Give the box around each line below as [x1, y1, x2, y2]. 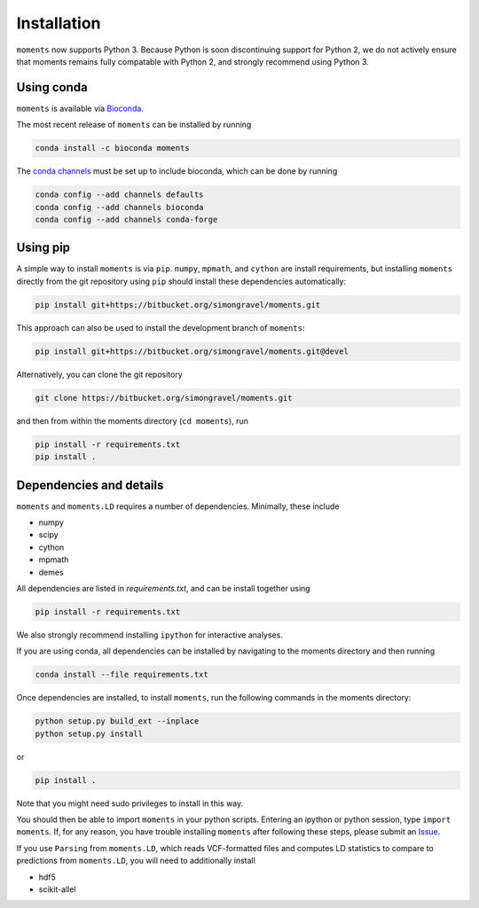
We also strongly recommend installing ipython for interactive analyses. [16, 630, 283, 640]
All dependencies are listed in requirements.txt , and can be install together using [16, 583, 310, 593]
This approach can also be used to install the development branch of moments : [16, 322, 305, 333]
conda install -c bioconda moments [35, 143, 190, 153]
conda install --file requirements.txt [35, 669, 208, 680]
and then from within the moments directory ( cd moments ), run [16, 415, 248, 426]
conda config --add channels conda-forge [35, 214, 218, 224]
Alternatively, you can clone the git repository [16, 369, 184, 380]
